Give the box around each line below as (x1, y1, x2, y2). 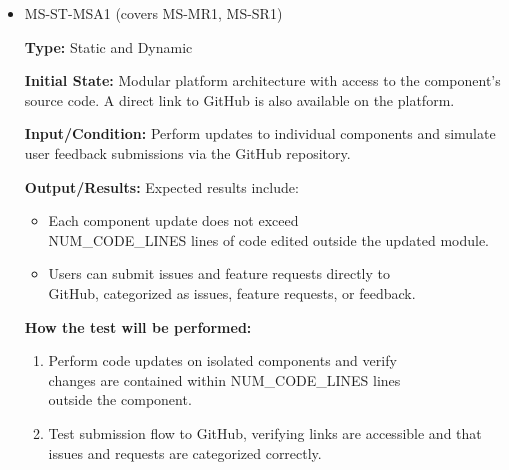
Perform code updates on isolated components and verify (48, 350, 397, 371)
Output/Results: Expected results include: (24, 176, 299, 197)
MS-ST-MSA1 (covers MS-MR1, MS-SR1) (24, 3, 283, 23)
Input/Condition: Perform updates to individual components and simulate (24, 123, 496, 144)
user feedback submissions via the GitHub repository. (24, 142, 351, 163)
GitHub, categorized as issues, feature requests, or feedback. (48, 282, 416, 303)
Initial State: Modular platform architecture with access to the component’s (24, 70, 501, 91)
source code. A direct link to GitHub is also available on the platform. (24, 89, 455, 110)
